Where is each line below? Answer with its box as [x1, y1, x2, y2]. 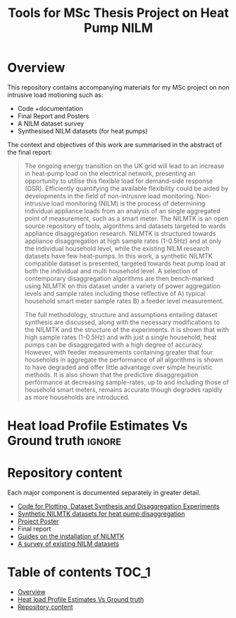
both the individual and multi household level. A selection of [24, 266, 199, 275]
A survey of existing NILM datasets [17, 540, 120, 548]
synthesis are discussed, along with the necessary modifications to [24, 318, 221, 326]
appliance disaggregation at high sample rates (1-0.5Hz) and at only [24, 237, 222, 245]
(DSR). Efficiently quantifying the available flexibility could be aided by [24, 184, 229, 192]
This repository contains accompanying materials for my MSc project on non [7, 83, 230, 91]
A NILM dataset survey [17, 119, 85, 128]
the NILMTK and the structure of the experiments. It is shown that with [24, 325, 229, 333]
